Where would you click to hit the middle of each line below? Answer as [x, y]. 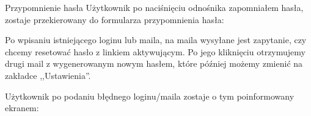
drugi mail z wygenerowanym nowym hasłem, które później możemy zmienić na [154, 63]
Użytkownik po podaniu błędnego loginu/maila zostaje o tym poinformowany [150, 96]
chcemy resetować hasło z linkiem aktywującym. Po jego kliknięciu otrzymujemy [155, 51]
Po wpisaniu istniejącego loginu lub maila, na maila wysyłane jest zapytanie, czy [156, 40]
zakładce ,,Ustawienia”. [48, 75]
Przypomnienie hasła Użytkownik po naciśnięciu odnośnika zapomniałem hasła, [154, 7]
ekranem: [22, 108]
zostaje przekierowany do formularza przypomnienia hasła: [115, 19]
